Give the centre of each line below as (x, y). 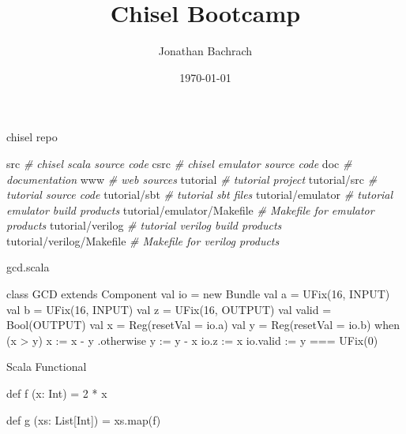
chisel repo (32, 137)
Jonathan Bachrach (205, 51)
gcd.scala (28, 267)
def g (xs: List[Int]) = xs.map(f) (84, 419)
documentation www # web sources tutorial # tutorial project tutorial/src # (192, 179)
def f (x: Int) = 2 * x (57, 393)
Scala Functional (47, 367)
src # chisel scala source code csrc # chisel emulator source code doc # (179, 163)
